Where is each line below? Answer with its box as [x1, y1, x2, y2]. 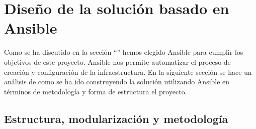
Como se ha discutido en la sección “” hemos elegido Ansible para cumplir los [4, 47, 243, 57]
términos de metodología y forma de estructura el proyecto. [4, 86, 187, 96]
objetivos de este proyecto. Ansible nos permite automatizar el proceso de [4, 56, 231, 67]
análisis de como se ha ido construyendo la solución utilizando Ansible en [4, 76, 230, 87]
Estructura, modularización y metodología [4, 110, 228, 126]
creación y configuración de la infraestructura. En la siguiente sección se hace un [4, 66, 252, 77]
